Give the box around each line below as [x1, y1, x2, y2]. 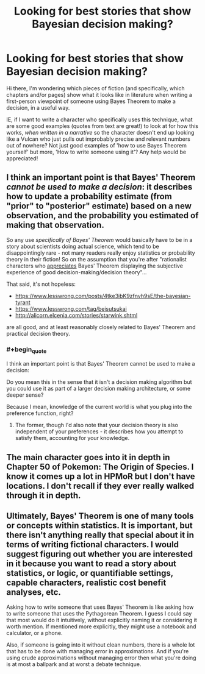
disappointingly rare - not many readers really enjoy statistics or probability [6, 249, 195, 257]
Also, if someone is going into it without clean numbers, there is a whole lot [6, 641, 195, 648]
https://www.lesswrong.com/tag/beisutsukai [15, 305, 127, 312]
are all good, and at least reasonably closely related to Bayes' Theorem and [6, 323, 196, 330]
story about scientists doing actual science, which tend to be [6, 243, 160, 250]
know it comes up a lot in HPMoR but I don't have [6, 471, 195, 481]
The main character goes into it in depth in [6, 452, 170, 463]
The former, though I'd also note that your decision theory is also [15, 422, 179, 429]
